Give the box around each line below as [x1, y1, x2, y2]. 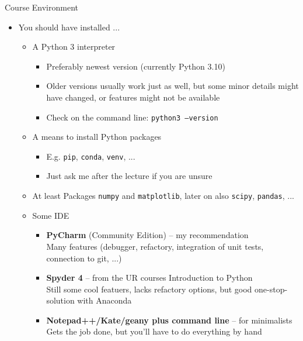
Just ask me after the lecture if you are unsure [46, 170, 213, 182]
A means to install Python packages [32, 130, 162, 143]
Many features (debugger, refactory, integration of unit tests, [46, 240, 264, 252]
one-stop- [255, 283, 288, 295]
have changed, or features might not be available [46, 91, 220, 103]
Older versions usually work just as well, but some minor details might [46, 80, 299, 92]
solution [46, 294, 75, 306]
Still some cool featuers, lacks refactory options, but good [46, 283, 252, 295]
